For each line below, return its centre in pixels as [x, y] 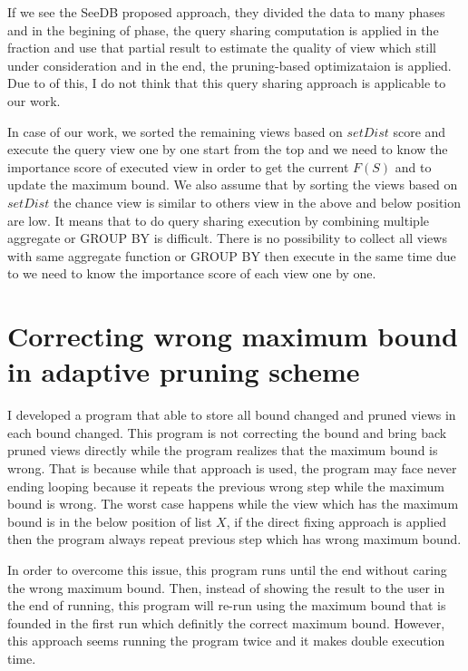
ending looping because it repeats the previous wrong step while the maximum [226, 486]
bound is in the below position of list [110, 521]
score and [419, 131]
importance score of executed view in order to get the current [178, 166]
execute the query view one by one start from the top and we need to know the [228, 149]
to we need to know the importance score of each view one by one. [192, 273]
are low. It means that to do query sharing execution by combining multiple [218, 220]
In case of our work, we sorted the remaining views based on [175, 131]
